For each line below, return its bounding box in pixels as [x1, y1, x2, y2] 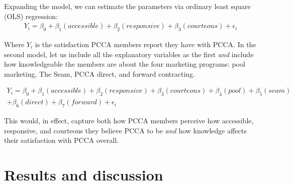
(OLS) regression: [4, 11, 58, 21]
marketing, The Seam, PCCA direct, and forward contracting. [4, 68, 195, 79]
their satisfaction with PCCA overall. [4, 135, 119, 145]
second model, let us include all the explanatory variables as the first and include [4, 49, 254, 59]
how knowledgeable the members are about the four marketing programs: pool [4, 59, 245, 69]
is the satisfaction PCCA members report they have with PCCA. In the [35, 39, 256, 50]
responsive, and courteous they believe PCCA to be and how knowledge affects [4, 125, 247, 135]
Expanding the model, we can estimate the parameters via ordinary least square [4, 1, 251, 11]
